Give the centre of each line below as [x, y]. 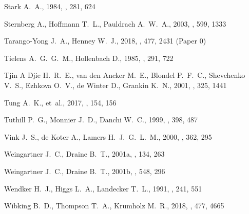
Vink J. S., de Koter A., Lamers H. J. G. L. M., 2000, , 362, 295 [108, 136]
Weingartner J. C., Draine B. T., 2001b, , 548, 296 [85, 171]
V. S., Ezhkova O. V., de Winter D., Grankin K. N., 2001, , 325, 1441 [116, 85]
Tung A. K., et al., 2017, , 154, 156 [60, 102]
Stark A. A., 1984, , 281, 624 [50, 6]
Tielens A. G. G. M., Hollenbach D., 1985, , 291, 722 [89, 58]
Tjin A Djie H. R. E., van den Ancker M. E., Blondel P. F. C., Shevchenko [125, 75]
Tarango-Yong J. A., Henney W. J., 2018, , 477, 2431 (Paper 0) [105, 41]
